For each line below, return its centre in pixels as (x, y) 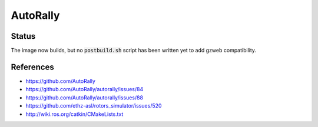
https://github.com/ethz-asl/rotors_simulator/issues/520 (94, 106)
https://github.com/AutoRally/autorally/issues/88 (85, 98)
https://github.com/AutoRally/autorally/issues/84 (85, 89)
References (32, 67)
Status (23, 36)
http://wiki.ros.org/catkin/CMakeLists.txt (74, 114)
